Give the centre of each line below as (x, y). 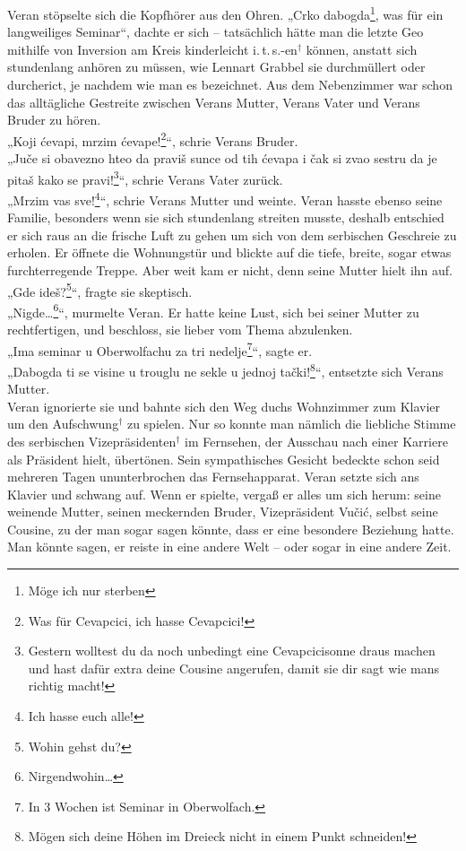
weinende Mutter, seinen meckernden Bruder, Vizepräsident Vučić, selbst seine (223, 512)
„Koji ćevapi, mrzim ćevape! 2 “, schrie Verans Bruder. (153, 139)
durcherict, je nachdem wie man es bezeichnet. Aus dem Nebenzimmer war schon (230, 85)
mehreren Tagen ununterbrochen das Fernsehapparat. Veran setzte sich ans (213, 477)
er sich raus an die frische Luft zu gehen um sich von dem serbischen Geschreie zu (232, 234)
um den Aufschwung (63, 424)
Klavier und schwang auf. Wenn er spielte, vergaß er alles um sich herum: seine (224, 494)
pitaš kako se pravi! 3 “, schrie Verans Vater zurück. (145, 178)
